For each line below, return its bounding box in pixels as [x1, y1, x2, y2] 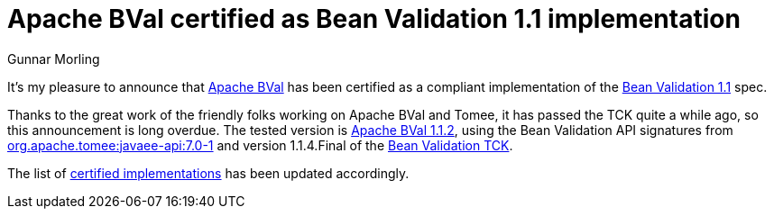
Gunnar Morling [7, 50, 100, 67]
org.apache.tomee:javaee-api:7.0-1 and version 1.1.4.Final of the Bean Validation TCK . [7, 137, 513, 153]
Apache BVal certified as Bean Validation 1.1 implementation [7, 4, 741, 34]
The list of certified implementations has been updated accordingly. [7, 165, 410, 181]
